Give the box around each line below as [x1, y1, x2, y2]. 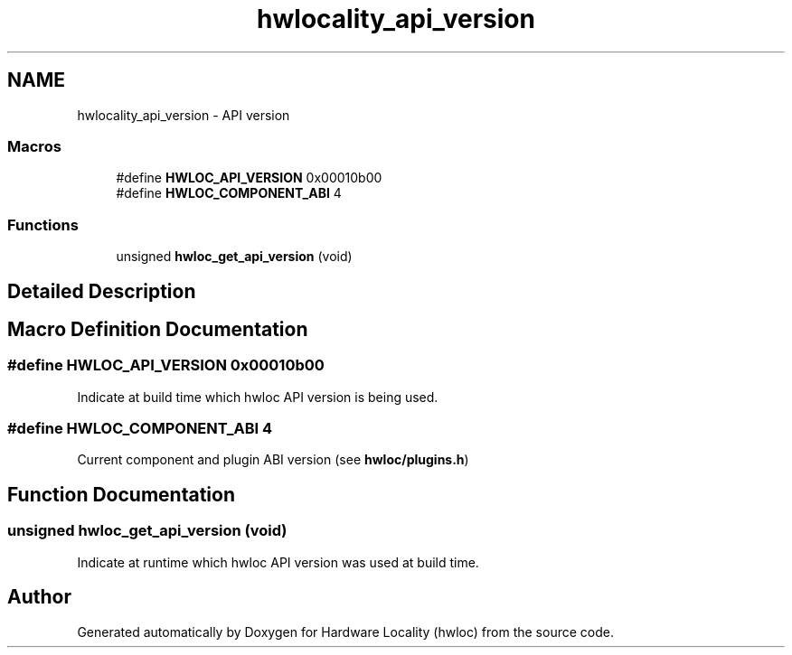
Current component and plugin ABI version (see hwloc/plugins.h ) [77, 452, 469, 468]
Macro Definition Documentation [7, 317, 308, 341]
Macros [7, 136, 61, 155]
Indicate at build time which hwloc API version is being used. [77, 388, 438, 405]
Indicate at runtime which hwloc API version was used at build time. [77, 554, 479, 570]
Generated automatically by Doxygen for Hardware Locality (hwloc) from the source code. [77, 623, 614, 640]
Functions [7, 215, 79, 234]
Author [7, 585, 71, 609]
